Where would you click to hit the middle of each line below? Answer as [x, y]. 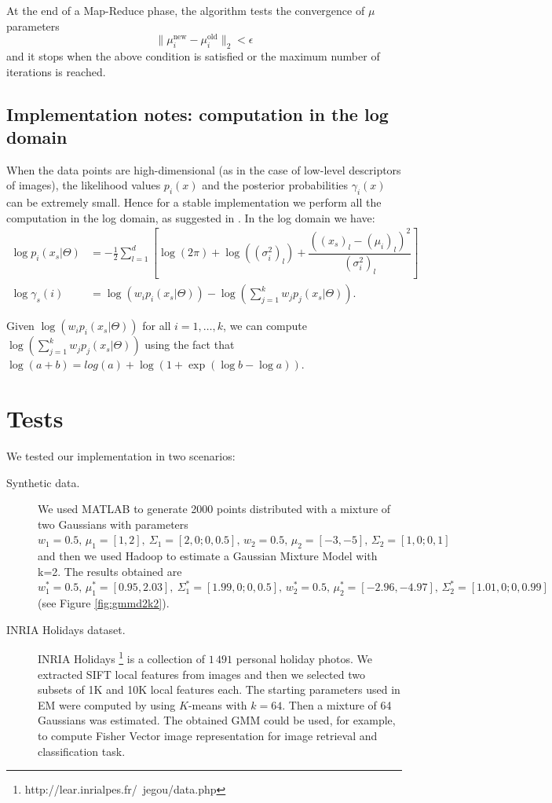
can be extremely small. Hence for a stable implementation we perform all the [194, 202]
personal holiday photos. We [304, 659]
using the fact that [190, 345]
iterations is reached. [56, 71]
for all [157, 326]
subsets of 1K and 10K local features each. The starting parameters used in [219, 689]
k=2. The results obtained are [110, 571]
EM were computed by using [107, 704]
